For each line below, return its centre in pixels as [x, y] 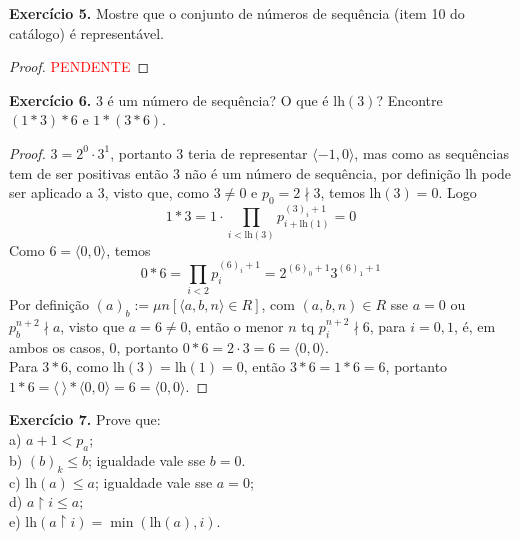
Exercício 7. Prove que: [85, 419]
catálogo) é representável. [86, 32]
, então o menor [235, 325]
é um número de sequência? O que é [218, 99]
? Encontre [409, 99]
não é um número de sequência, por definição [322, 172]
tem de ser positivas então [89, 172]
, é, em [474, 325]
